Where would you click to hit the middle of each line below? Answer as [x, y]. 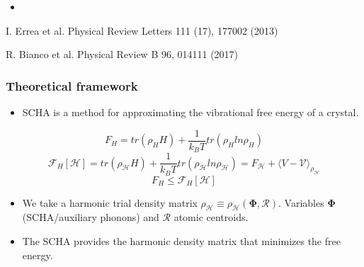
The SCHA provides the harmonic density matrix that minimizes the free [181, 241]
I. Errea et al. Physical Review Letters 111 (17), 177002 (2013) [142, 30]
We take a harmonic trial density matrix [110, 202]
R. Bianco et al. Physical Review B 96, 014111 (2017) [122, 54]
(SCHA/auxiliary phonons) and [91, 217]
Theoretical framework [72, 85]
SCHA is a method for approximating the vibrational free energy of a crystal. [190, 112]
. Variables [301, 202]
